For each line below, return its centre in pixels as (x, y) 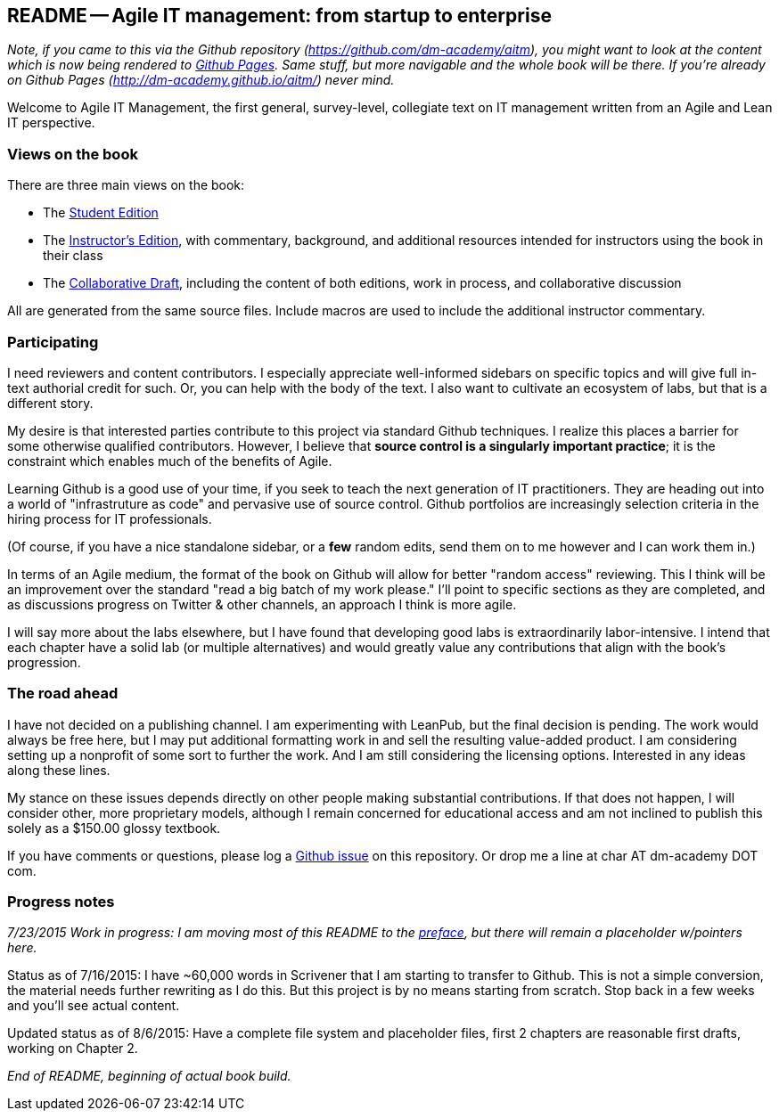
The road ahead (63, 694)
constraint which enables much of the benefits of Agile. (170, 461)
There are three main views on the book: (126, 185)
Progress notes (61, 902)
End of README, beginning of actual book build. (149, 1076)
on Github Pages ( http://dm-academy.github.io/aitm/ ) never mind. (201, 80)
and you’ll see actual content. (94, 1006)
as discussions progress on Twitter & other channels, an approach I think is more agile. (262, 604)
